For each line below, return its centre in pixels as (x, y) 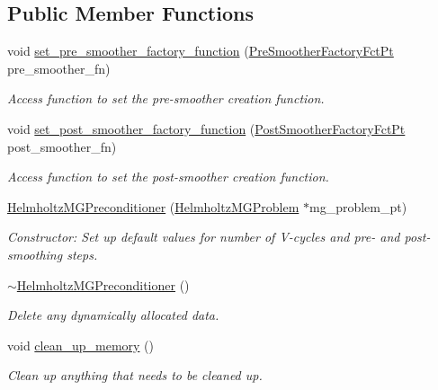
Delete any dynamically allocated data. (113, 315)
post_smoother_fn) (62, 146)
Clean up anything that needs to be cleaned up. (135, 375)
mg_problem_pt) (358, 206)
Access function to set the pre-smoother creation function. (166, 98)
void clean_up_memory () (81, 345)
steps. (82, 254)
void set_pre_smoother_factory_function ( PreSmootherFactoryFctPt (201, 51)
